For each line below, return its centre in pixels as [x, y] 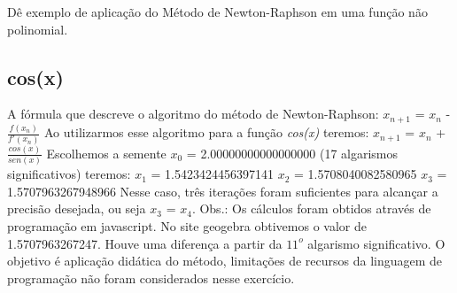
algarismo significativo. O [376, 243]
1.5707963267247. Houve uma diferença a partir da [145, 243]
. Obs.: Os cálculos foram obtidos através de [311, 208]
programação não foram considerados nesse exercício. [151, 278]
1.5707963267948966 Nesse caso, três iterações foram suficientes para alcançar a [223, 191]
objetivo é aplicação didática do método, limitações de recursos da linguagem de [225, 261]
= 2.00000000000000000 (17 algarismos [292, 153]
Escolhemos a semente [106, 153]
